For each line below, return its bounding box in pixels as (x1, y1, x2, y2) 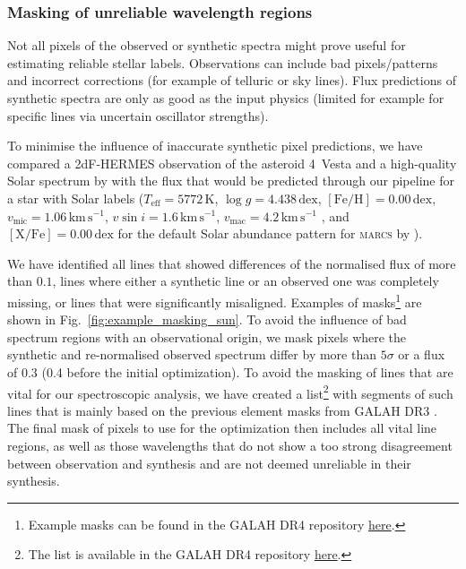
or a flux (398, 345, 445, 364)
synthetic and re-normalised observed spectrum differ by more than (7, 345, 376, 364)
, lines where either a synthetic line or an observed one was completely (52, 272, 439, 290)
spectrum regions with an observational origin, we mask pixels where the (7, 327, 407, 346)
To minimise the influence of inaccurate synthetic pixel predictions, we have (7, 136, 423, 155)
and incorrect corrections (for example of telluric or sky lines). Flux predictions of (7, 71, 456, 90)
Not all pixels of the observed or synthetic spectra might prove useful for (7, 36, 406, 55)
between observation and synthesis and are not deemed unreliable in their (7, 453, 411, 472)
